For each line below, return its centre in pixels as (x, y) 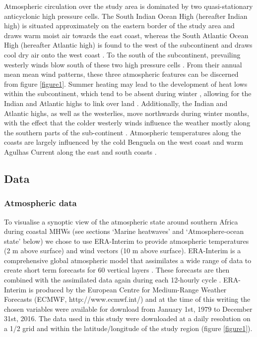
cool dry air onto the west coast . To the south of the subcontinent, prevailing (122, 54)
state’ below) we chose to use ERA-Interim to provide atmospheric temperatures (127, 241)
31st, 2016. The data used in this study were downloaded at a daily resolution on (127, 318)
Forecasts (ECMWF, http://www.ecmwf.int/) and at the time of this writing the (127, 299)
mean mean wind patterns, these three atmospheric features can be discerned (121, 74)
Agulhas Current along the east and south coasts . (80, 151)
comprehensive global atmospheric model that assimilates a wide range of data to (128, 260)
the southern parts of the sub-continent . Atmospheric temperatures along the (123, 132)
